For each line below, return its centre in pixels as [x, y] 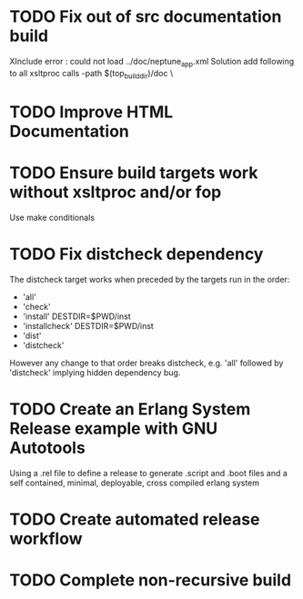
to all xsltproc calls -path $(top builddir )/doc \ [91, 74]
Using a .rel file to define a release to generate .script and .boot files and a [149, 473]
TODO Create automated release [135, 519]
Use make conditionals [52, 217]
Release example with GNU [114, 428]
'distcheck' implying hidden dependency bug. [95, 372]
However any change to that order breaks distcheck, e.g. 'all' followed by [146, 363]
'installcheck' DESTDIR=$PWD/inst [88, 325]
